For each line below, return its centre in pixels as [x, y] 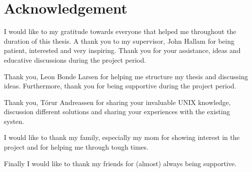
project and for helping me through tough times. [76, 147]
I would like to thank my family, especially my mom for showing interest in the [122, 137]
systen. [14, 121]
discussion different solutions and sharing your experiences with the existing [117, 112]
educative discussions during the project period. [75, 60]
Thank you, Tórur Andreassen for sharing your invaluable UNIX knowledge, [117, 102]
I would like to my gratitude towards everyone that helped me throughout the [120, 31]
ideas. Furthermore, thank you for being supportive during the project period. [120, 86]
